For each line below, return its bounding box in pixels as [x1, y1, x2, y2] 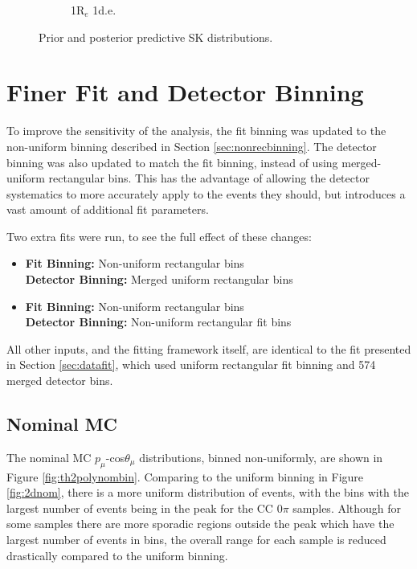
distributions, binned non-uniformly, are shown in [139, 448, 383, 465]
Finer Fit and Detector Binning [6, 76, 364, 108]
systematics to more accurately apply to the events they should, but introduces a [6, 185, 406, 202]
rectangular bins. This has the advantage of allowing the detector [48, 170, 370, 186]
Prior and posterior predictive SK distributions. [39, 28, 273, 45]
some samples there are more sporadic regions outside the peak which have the [6, 515, 395, 532]
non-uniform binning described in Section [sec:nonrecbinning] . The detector [6, 137, 377, 154]
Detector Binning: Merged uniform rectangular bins [25, 271, 293, 288]
